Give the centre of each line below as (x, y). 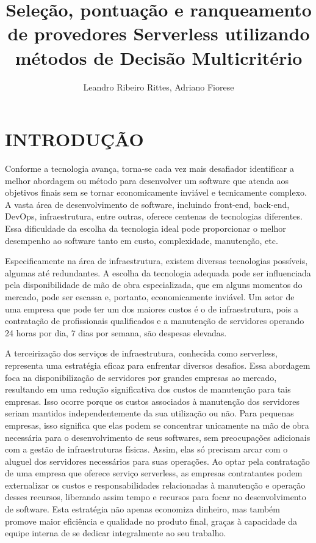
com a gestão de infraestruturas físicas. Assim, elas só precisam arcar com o (146, 449)
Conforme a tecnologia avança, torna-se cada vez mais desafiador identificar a (150, 168)
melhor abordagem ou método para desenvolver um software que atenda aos (147, 180)
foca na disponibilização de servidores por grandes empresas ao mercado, (141, 377)
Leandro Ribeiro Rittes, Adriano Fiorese (159, 87)
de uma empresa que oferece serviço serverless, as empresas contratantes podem (154, 473)
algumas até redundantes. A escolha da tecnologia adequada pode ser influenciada (158, 272)
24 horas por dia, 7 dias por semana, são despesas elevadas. (116, 332)
